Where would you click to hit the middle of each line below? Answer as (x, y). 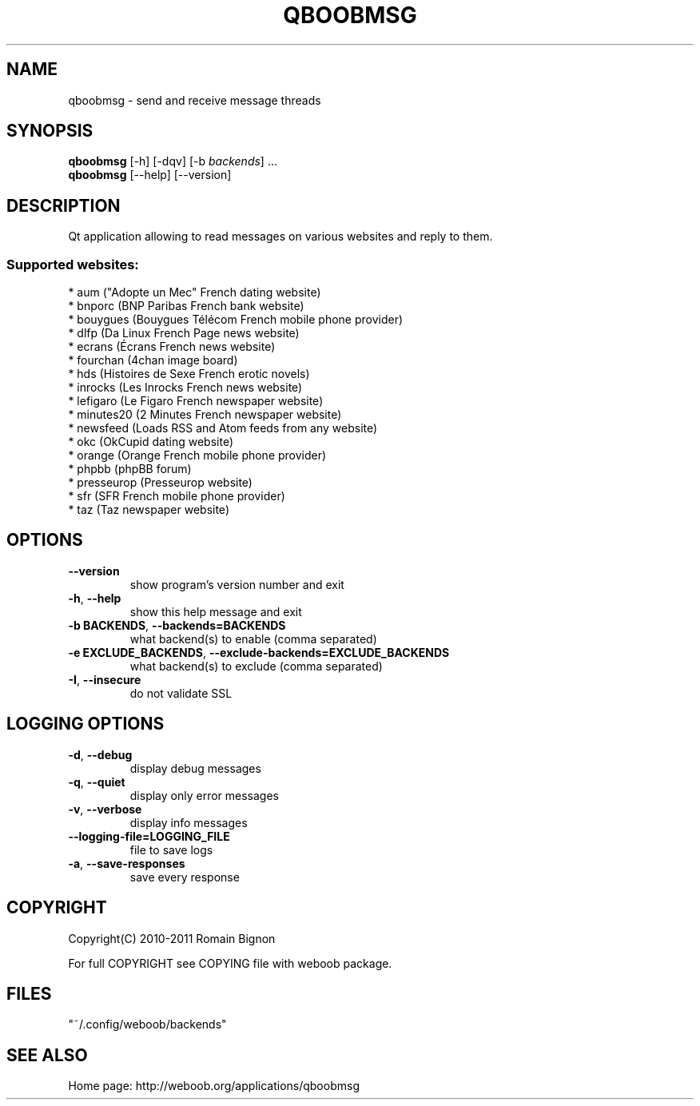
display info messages (189, 822)
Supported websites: (73, 264)
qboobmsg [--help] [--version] (150, 175)
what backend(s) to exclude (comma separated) (256, 666)
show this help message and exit (216, 611)
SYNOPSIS (50, 131)
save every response (185, 877)
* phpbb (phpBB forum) (130, 469)
